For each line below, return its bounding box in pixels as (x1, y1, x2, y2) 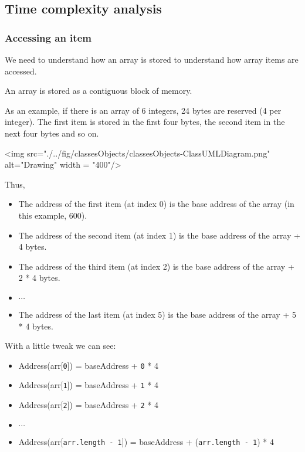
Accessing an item (5, 30, 91, 45)
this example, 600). (18, 209, 87, 221)
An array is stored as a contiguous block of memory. (5, 84, 192, 97)
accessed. (5, 64, 37, 77)
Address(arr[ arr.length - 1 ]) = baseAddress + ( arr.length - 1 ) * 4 (18, 435, 274, 447)
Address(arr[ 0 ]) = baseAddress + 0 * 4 (18, 359, 158, 371)
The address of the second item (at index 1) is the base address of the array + (18, 229, 300, 241)
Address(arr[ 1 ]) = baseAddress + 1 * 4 (18, 379, 158, 391)
